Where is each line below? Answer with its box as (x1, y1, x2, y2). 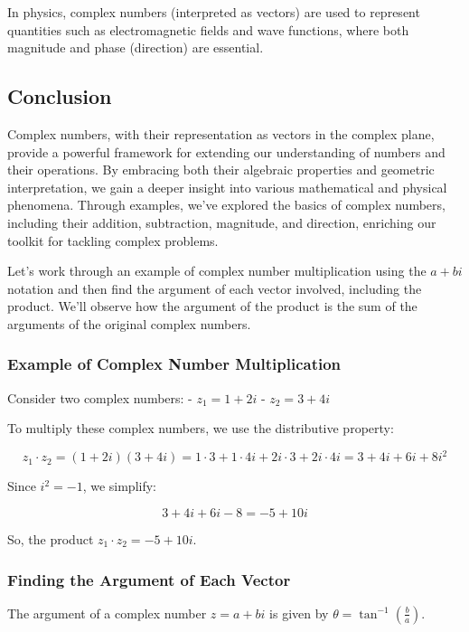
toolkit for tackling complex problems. (7, 231, 219, 250)
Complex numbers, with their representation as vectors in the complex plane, (7, 124, 435, 143)
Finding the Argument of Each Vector (7, 568, 291, 590)
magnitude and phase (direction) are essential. (7, 38, 264, 57)
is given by (269, 603, 329, 622)
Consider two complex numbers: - (7, 388, 192, 407)
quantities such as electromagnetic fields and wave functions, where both (7, 20, 409, 39)
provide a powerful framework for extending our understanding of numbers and (7, 142, 446, 161)
